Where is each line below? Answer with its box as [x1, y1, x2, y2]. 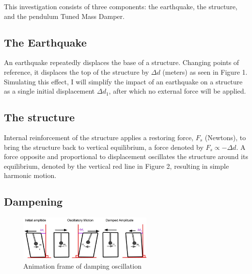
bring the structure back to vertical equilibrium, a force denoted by [4, 142, 204, 152]
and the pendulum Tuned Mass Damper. [4, 11, 125, 21]
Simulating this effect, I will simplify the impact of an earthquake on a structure [4, 76, 243, 86]
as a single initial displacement [4, 86, 95, 96]
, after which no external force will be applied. [109, 86, 246, 96]
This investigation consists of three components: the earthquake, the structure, [4, 1, 237, 11]
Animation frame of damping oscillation [23, 260, 142, 271]
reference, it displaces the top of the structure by [4, 66, 149, 77]
